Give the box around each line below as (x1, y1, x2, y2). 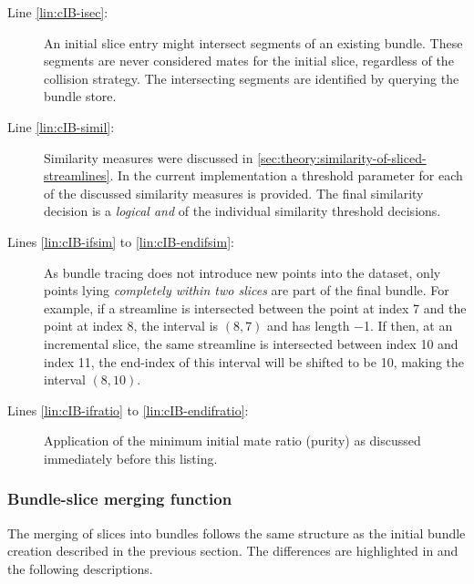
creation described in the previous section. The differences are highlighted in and (7, 541, 459, 560)
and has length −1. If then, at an (267, 316, 453, 335)
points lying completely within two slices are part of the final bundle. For (44, 281, 449, 300)
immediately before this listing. (44, 448, 218, 467)
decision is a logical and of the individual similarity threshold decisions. (44, 201, 441, 220)
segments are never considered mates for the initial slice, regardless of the (44, 51, 454, 70)
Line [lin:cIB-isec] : (7, 3, 108, 21)
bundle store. (44, 87, 117, 106)
